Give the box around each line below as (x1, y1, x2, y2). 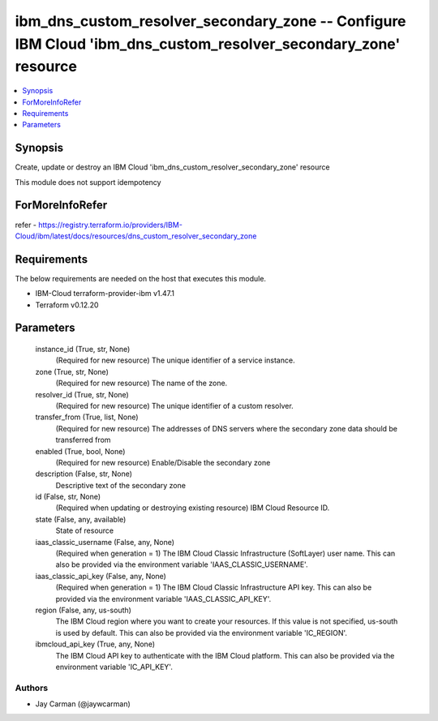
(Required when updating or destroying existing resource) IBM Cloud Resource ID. (55, 503, 330, 513)
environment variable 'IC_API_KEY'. (55, 662, 174, 672)
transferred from (55, 435, 111, 445)
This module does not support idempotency (15, 177, 161, 187)
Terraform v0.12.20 (35, 300, 99, 310)
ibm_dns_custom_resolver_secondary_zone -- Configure (15, 12, 406, 30)
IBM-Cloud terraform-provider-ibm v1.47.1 (35, 289, 174, 298)
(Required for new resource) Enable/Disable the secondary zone (55, 457, 271, 467)
